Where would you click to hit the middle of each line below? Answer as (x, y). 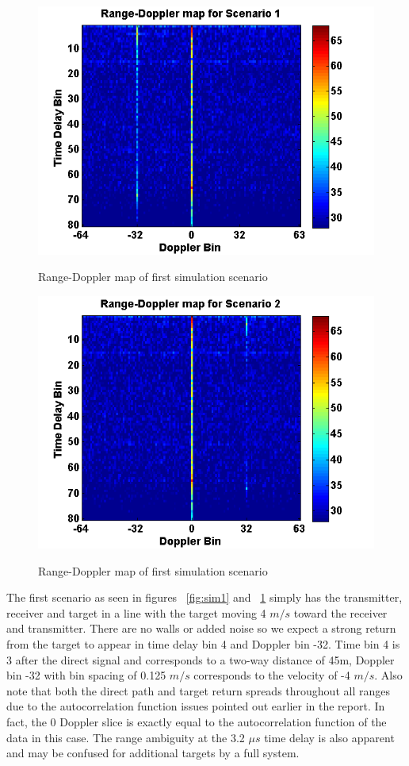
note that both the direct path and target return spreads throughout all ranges (198, 690)
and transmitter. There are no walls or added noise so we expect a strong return (201, 628)
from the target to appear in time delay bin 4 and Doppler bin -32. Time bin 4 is (203, 644)
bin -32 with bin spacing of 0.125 (86, 675)
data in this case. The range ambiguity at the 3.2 (126, 737)
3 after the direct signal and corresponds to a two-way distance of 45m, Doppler (201, 659)
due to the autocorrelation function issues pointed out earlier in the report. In (196, 706)
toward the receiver (340, 612)
